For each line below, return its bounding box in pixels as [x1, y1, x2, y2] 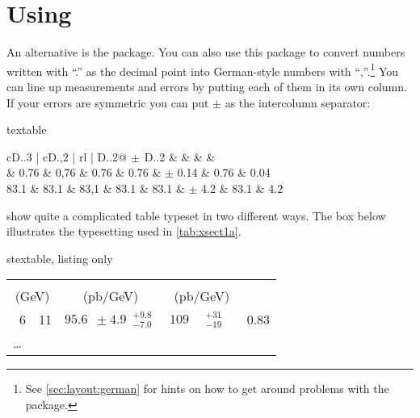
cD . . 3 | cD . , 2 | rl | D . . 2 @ [6, 148, 127, 165]
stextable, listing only [6, 249, 113, 266]
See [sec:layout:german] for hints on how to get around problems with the [25, 380, 389, 397]
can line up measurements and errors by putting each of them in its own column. [6, 77, 407, 94]
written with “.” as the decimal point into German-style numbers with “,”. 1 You [6, 60, 399, 79]
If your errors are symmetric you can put [6, 94, 209, 111]
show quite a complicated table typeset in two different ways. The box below [6, 207, 386, 224]
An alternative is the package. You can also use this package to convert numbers [6, 44, 405, 61]
